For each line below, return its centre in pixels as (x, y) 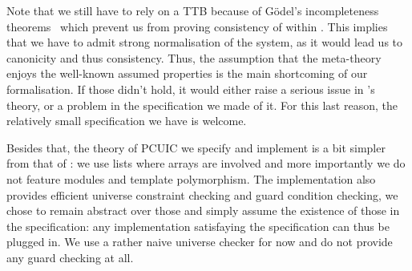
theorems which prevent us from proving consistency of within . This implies (197, 26)
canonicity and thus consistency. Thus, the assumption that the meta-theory (194, 57)
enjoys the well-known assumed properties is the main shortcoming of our (187, 73)
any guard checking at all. (70, 257)
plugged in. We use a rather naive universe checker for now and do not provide (200, 242)
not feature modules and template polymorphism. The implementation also (191, 178)
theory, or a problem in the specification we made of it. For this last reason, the (202, 105)
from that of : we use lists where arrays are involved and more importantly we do (206, 163)
